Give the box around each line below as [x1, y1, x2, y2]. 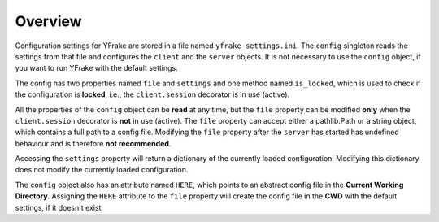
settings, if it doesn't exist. [15, 202, 104, 212]
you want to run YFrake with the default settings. [15, 63, 178, 73]
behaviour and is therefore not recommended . [15, 138, 172, 148]
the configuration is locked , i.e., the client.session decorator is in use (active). [15, 89, 290, 99]
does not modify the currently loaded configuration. [15, 165, 189, 175]
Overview [15, 12, 82, 30]
